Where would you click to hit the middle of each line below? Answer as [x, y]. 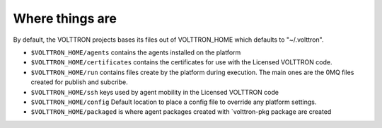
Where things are [65, 18]
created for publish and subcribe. [79, 82]
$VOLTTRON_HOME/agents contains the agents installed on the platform [136, 52]
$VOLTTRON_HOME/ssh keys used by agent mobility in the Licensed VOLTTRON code [155, 92]
